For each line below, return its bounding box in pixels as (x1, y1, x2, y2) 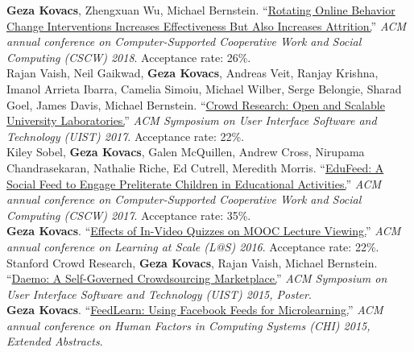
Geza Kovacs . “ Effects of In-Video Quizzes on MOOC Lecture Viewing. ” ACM (6, 222, 401, 239)
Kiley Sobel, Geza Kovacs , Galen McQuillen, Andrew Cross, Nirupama (6, 143, 365, 160)
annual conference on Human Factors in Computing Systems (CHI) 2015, (6, 317, 371, 333)
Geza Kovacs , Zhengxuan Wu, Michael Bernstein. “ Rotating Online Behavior (6, 2, 395, 18)
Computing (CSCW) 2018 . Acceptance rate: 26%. (6, 48, 251, 65)
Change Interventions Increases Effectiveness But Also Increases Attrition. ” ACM (6, 17, 407, 34)
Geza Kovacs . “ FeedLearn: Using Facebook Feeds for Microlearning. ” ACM (6, 301, 383, 318)
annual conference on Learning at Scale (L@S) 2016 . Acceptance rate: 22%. (6, 238, 379, 255)
